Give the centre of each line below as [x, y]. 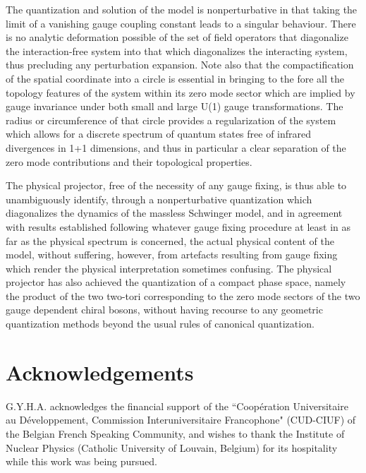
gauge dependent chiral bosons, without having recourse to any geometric [164, 310]
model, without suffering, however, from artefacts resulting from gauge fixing [172, 255]
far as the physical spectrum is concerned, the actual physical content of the [170, 240]
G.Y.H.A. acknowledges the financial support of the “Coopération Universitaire [177, 406]
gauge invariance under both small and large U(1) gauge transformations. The [175, 106]
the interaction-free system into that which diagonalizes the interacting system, [177, 50]
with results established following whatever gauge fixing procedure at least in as [178, 226]
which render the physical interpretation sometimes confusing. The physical [169, 268]
